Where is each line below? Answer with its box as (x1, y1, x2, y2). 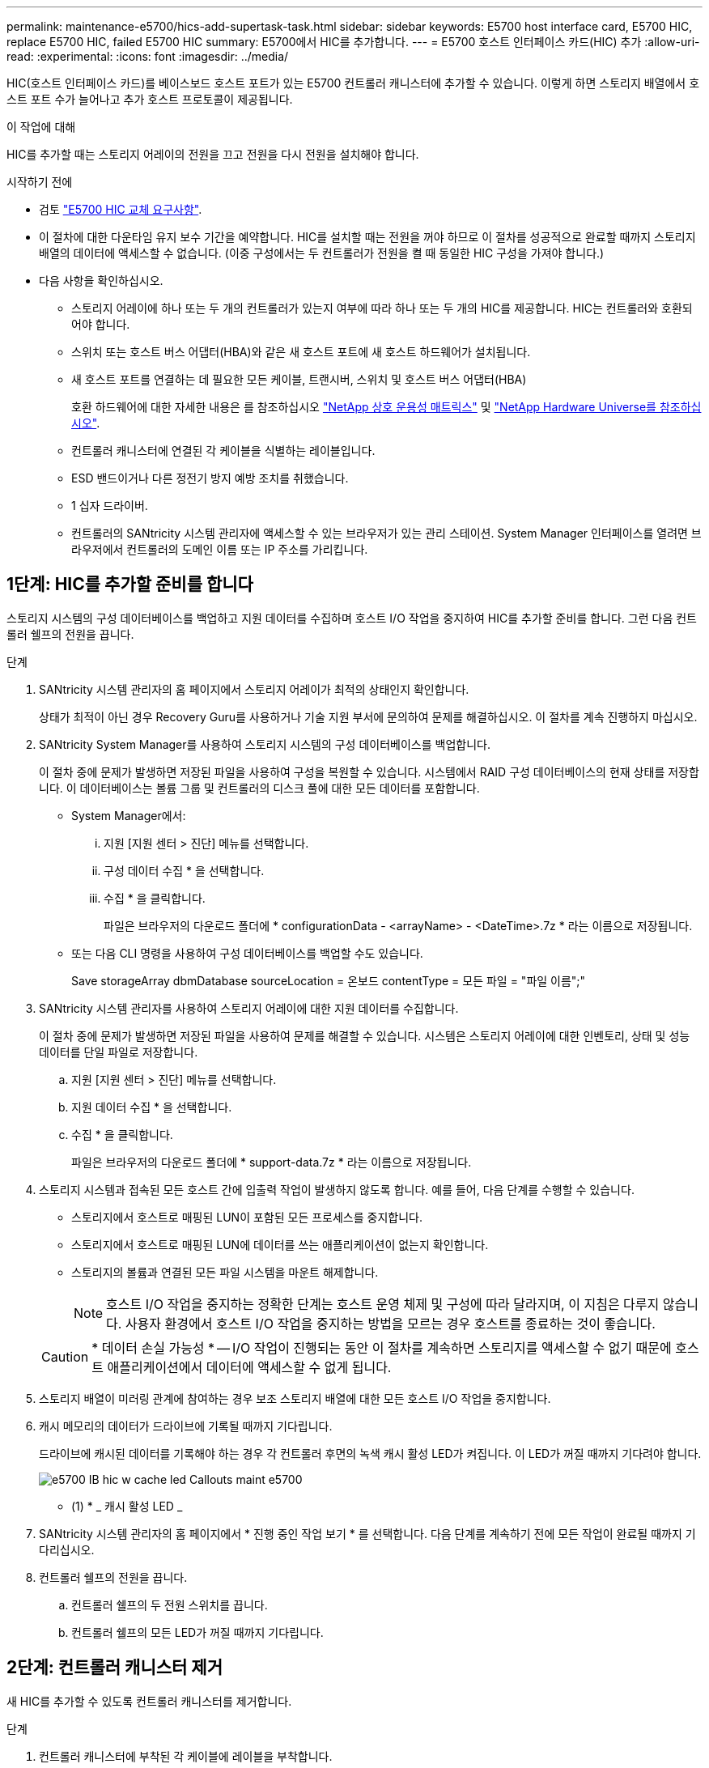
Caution (41, 1348, 89, 1365)
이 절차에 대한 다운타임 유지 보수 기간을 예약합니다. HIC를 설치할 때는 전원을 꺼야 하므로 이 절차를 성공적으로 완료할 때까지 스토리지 (39, 230, 696, 244)
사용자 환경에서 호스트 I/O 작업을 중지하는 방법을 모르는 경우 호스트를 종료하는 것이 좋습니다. (125, 1315, 656, 1332)
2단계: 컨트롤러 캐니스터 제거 (6, 1657, 223, 1678)
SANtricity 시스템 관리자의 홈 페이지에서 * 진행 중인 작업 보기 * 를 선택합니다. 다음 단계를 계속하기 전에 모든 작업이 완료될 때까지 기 (39, 1526, 696, 1541)
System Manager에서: (71, 808, 186, 822)
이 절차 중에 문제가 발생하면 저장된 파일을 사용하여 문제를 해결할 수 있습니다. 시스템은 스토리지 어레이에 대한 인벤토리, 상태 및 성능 (39, 1028, 690, 1043)
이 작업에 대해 (6, 120, 76, 134)
